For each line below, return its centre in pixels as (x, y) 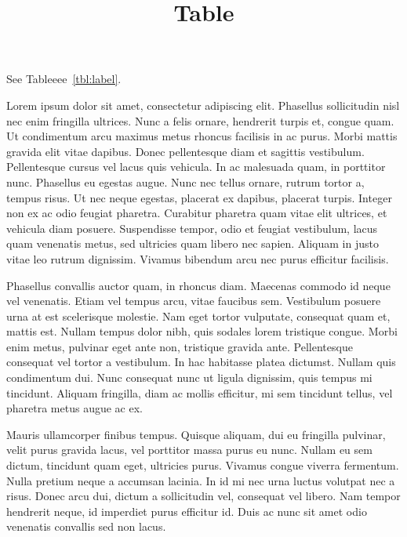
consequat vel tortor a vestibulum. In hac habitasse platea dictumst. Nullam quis (201, 362)
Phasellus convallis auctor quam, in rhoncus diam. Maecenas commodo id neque (198, 285)
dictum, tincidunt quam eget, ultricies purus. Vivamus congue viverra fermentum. (203, 465)
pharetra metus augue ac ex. (74, 408)
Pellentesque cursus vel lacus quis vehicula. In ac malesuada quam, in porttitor (196, 167)
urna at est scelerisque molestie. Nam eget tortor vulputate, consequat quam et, (198, 316)
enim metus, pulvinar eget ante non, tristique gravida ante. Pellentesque (180, 346)
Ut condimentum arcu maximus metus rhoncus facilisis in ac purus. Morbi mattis (202, 136)
